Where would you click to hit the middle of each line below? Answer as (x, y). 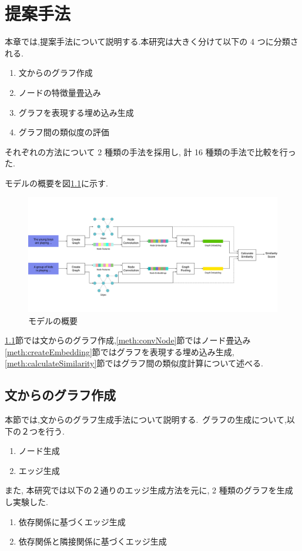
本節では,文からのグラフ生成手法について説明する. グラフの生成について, (146, 420)
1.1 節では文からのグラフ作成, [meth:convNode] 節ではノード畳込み (128, 340)
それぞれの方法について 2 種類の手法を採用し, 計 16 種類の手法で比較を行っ (150, 151)
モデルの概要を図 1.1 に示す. (56, 183)
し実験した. (26, 502)
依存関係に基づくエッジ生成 (72, 521)
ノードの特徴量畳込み (60, 92)
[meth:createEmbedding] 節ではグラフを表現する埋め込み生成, (120, 351)
